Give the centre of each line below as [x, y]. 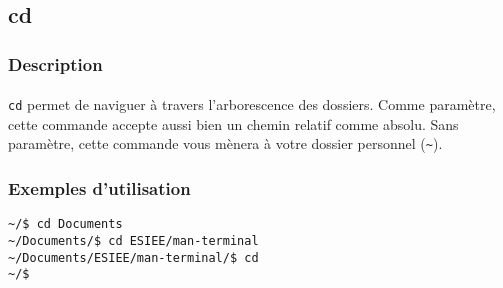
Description [55, 63]
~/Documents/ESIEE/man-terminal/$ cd [133, 257]
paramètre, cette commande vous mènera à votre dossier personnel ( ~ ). [225, 143]
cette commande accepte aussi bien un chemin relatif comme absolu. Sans [233, 123]
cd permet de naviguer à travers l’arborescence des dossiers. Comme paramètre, [252, 104]
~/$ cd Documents [65, 224]
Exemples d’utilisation [99, 188]
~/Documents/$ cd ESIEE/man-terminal [133, 241]
